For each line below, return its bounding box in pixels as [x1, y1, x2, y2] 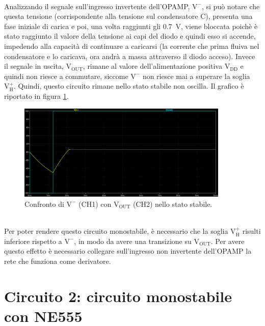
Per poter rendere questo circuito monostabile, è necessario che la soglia [4, 226, 228, 236]
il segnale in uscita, [4, 61, 64, 71]
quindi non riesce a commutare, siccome [4, 70, 128, 81]
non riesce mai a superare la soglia [142, 70, 250, 81]
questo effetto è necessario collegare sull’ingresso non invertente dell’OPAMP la [4, 246, 252, 256]
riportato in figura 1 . [4, 90, 69, 101]
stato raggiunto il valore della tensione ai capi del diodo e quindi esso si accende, [4, 31, 256, 41]
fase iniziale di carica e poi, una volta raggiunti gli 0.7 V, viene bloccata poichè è [4, 20, 258, 31]
